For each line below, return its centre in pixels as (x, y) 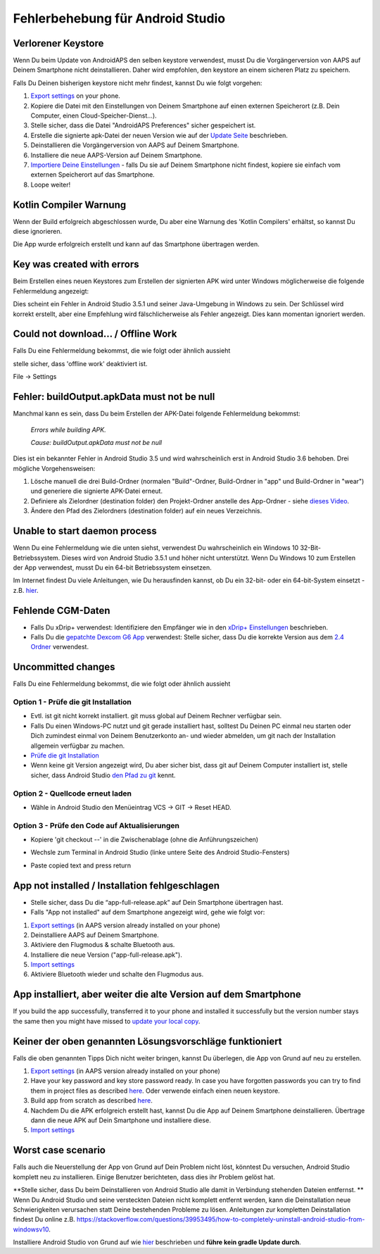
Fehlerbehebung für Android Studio (119, 18)
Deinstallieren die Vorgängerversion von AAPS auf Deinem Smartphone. (135, 145)
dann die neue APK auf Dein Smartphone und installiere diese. (121, 1120)
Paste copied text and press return (81, 865)
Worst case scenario (59, 1150)
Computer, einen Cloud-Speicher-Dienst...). (94, 115)
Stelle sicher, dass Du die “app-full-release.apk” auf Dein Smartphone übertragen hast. (157, 902)
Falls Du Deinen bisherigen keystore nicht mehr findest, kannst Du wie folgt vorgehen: (138, 83)
